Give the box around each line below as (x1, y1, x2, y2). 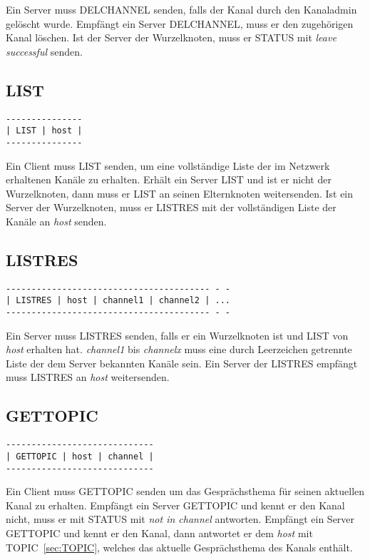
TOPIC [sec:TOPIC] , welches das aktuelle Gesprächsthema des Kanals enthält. (6, 539, 353, 554)
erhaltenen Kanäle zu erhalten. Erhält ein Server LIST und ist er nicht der (6, 172, 332, 187)
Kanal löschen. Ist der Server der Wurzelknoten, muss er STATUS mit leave (6, 30, 336, 45)
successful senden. (6, 44, 83, 58)
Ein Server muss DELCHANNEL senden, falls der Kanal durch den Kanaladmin (6, 2, 357, 16)
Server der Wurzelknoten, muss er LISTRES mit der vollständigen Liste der (6, 200, 336, 215)
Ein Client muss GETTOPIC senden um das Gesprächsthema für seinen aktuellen (6, 484, 365, 499)
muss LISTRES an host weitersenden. (6, 370, 170, 385)
